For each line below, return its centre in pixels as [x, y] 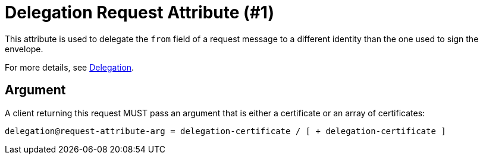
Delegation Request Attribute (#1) [139, 12]
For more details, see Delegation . [70, 67]
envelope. [24, 49]
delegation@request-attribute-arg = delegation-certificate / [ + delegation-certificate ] [225, 131]
